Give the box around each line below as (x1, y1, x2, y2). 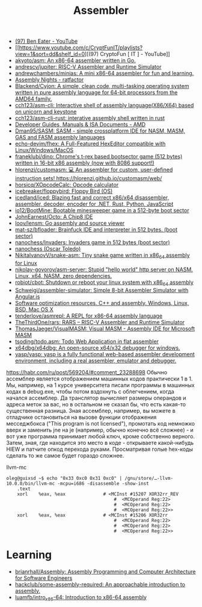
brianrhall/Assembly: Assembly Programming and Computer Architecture (14, 568, 196, 575)
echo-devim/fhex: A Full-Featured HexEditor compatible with (14, 140, 166, 148)
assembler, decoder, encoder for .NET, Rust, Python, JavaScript (14, 200, 174, 208)
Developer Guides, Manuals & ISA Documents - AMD (14, 121, 146, 128)
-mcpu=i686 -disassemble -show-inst (57, 480, 149, 486)
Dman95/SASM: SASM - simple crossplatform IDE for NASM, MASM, (14, 127, 185, 134)
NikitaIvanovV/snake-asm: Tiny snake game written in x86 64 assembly (14, 251, 191, 260)
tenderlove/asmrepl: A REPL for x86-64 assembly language (14, 312, 163, 319)
